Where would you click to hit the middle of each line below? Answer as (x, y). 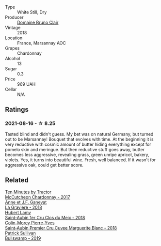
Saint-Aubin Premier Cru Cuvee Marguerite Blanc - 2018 (61, 228)
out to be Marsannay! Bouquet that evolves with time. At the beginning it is (79, 139)
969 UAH (26, 84)
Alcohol (13, 58)
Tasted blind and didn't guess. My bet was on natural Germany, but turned (79, 134)
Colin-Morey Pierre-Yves (30, 223)
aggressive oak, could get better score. (44, 165)
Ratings (17, 110)
